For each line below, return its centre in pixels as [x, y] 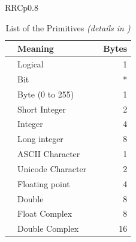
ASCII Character [49, 154]
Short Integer [42, 109]
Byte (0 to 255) [46, 94]
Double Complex [48, 228]
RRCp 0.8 [22, 7]
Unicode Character [52, 168]
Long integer [40, 139]
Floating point [44, 183]
